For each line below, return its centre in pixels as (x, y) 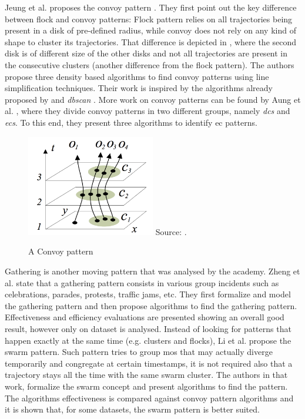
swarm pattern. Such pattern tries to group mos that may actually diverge (139, 352)
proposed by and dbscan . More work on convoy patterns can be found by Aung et (153, 99)
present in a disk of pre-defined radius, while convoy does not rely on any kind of (150, 30)
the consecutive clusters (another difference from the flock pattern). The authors (150, 64)
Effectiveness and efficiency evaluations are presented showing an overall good (145, 317)
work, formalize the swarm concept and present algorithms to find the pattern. (146, 386)
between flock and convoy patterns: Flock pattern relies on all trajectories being (149, 19)
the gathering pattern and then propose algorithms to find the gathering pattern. (151, 305)
